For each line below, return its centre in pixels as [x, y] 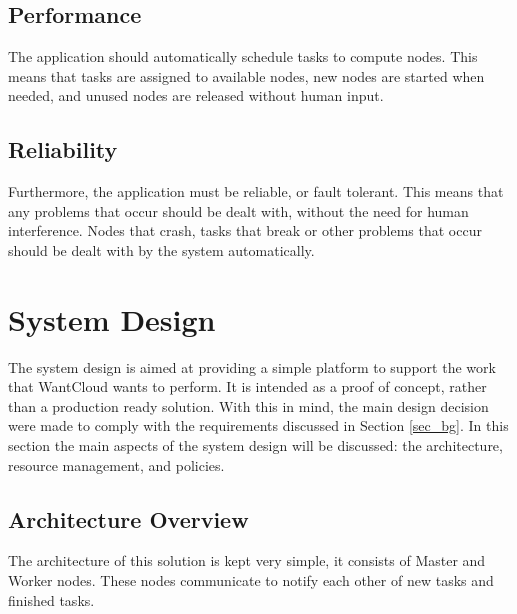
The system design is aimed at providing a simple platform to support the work [252, 366]
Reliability [63, 149]
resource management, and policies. [116, 464]
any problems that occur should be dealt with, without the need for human [238, 210]
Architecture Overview [128, 518]
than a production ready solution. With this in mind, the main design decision [248, 405]
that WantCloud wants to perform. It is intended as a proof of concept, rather [247, 386]
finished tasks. [51, 599]
